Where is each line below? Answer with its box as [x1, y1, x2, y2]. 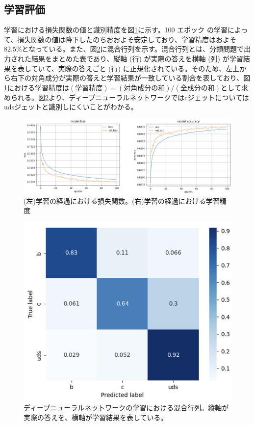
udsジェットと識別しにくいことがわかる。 [4, 102, 138, 112]
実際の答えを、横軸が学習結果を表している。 [24, 412, 168, 423]
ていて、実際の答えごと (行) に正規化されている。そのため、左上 [31, 63, 240, 73]
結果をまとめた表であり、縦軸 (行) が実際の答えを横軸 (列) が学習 [31, 53, 243, 63]
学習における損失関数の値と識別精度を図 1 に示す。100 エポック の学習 [4, 25, 228, 35]
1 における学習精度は [4, 82, 69, 92]
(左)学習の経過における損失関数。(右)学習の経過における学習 [24, 195, 220, 206]
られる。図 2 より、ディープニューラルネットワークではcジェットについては [10, 92, 249, 102]
